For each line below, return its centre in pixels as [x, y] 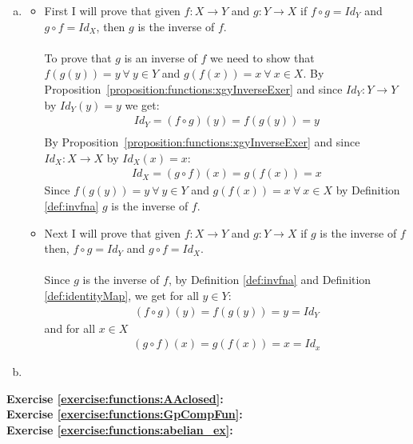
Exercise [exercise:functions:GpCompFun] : [125, 414]
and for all [70, 328]
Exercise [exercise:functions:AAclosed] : [115, 398]
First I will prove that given [112, 10]
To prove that [78, 57]
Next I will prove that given [112, 232]
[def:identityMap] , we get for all [121, 295]
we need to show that [262, 57]
